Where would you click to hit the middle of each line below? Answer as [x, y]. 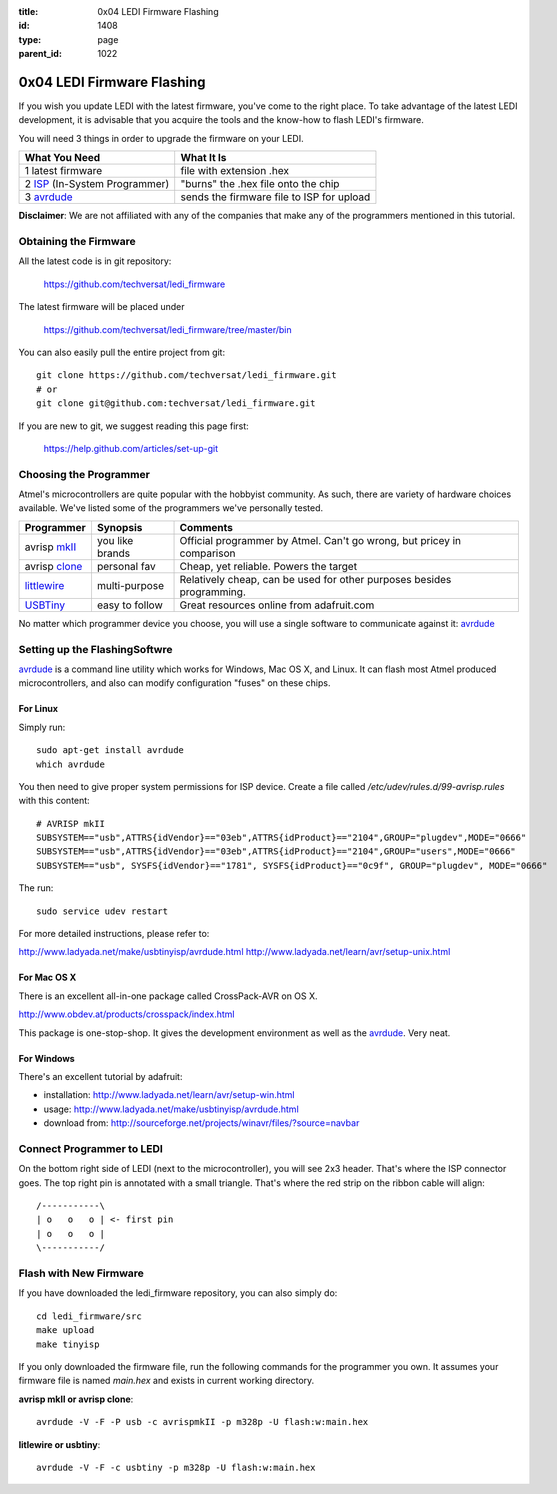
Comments [206, 527]
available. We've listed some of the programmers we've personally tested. [171, 508]
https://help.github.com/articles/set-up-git [131, 448]
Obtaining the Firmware [77, 242]
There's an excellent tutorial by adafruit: [100, 1076]
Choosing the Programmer [84, 474]
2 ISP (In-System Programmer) [97, 184]
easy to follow [130, 605]
